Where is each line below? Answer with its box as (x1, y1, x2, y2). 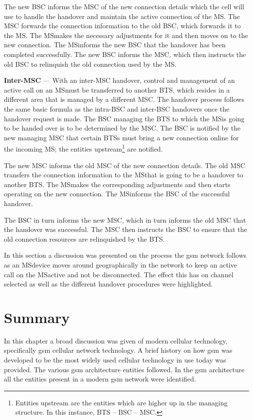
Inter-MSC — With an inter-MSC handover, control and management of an (4, 75, 235, 85)
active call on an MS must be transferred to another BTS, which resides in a (4, 84, 230, 95)
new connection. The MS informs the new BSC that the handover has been (4, 39, 226, 50)
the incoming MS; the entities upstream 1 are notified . (4, 142, 163, 153)
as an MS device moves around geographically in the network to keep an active (4, 259, 237, 269)
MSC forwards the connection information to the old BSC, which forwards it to (4, 20, 241, 31)
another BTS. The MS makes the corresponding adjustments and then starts (4, 179, 231, 189)
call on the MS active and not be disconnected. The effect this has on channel (4, 269, 234, 279)
